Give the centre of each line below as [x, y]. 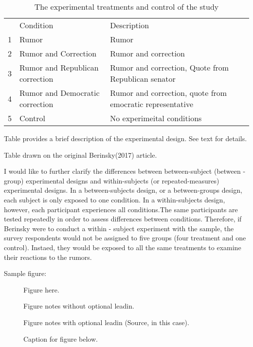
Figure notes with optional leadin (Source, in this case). [106, 322]
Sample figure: [25, 273]
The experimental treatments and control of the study [126, 7]
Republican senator [143, 79]
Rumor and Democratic [60, 93]
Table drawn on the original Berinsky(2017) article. [81, 155]
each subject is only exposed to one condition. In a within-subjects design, [115, 199]
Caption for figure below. [61, 338]
